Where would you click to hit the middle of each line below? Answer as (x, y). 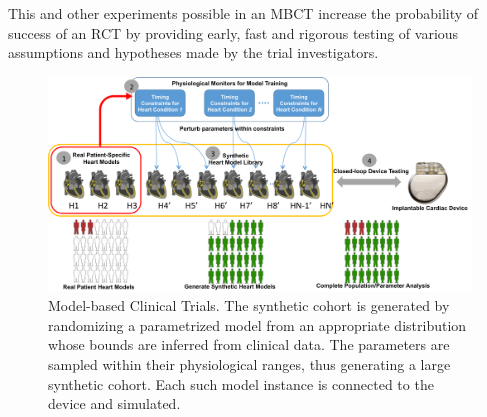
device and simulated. (114, 403)
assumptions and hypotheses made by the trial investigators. (193, 52)
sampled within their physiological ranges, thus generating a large (249, 364)
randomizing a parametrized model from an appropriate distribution (257, 324)
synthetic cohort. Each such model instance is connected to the (241, 383)
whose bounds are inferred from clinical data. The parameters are (249, 344)
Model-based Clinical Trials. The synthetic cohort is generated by (249, 305)
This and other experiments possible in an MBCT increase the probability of (243, 13)
